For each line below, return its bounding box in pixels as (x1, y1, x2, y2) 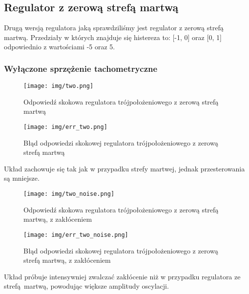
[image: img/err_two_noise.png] (23, 231, 128, 238)
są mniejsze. (4, 173, 40, 183)
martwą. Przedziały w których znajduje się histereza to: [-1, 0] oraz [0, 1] (4, 32, 222, 42)
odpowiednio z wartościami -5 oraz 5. (4, 42, 115, 52)
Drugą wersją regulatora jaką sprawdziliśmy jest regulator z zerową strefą (4, 22, 224, 33)
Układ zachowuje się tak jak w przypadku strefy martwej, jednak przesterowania (4, 163, 245, 173)
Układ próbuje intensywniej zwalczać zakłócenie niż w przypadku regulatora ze (4, 271, 241, 281)
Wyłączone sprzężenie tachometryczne (4, 62, 158, 74)
